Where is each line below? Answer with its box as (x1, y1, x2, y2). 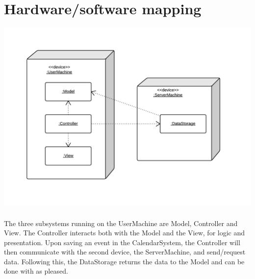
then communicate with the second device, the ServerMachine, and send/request (4, 247, 246, 257)
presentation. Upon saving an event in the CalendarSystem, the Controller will (4, 237, 240, 247)
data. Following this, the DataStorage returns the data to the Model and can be (4, 256, 245, 266)
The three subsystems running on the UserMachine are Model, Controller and (4, 218, 238, 228)
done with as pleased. (4, 266, 68, 276)
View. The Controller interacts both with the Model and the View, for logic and (4, 228, 245, 238)
